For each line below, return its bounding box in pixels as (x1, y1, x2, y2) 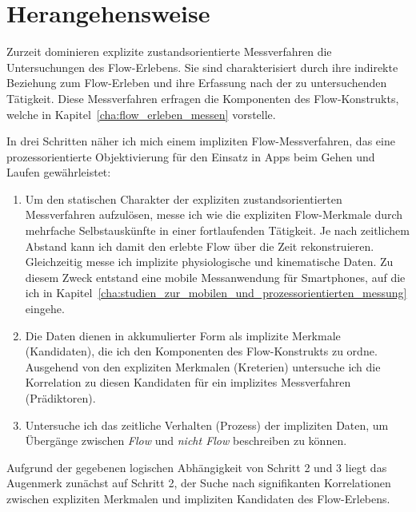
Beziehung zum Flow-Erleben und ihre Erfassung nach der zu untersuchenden (6, 74, 387, 91)
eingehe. (25, 300, 65, 317)
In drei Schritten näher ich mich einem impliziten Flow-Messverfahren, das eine (6, 133, 395, 149)
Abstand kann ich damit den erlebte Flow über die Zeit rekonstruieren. (25, 237, 374, 254)
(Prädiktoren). (25, 390, 96, 406)
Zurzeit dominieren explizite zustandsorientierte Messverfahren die (6, 43, 332, 60)
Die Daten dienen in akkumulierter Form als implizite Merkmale (25, 327, 341, 343)
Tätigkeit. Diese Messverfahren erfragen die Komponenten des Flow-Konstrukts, (6, 89, 399, 106)
